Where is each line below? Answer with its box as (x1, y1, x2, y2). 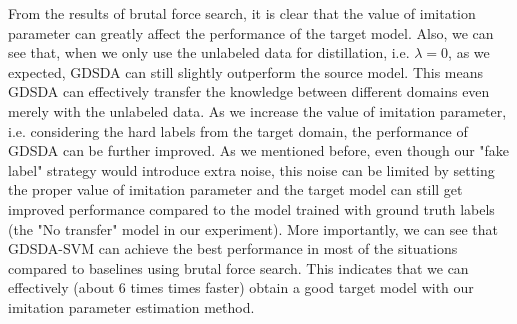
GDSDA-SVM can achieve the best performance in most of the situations (8, 238, 458, 259)
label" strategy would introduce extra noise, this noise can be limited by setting (8, 159, 495, 180)
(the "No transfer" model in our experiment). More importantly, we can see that (8, 218, 498, 239)
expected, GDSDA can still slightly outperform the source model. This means (8, 61, 484, 82)
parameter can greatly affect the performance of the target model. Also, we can (8, 22, 494, 43)
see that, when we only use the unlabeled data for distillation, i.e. (8, 42, 410, 63)
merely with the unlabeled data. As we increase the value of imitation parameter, (8, 100, 507, 121)
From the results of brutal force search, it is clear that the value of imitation (8, 3, 476, 23)
